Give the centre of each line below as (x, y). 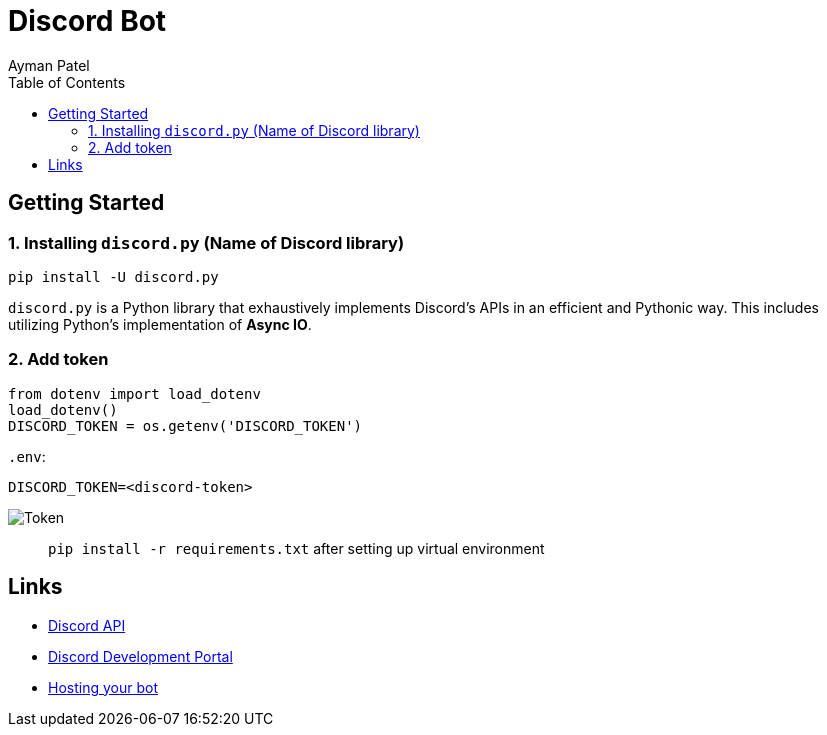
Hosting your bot (103, 687)
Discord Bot (87, 21)
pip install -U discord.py (113, 276)
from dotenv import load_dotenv (134, 393)
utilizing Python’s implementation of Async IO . (160, 324)
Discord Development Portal (140, 656)
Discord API (87, 625)
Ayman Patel (49, 65)
